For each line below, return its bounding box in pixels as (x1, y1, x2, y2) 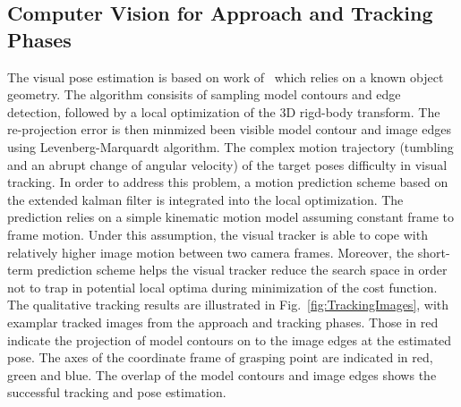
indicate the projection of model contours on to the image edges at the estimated (7, 330, 452, 349)
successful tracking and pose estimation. (7, 383, 226, 402)
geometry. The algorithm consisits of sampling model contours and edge (7, 85, 401, 104)
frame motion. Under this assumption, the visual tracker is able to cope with (7, 225, 428, 243)
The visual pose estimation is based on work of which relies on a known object (7, 67, 444, 86)
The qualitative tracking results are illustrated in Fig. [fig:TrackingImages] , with (7, 295, 449, 314)
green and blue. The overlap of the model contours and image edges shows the (7, 365, 437, 384)
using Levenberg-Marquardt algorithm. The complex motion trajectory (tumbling (7, 137, 454, 156)
